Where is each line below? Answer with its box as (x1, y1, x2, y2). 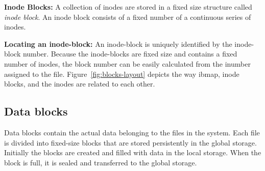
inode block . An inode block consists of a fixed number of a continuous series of (4, 11, 251, 22)
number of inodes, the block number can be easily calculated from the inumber (4, 58, 251, 69)
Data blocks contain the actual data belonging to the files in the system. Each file (4, 127, 260, 137)
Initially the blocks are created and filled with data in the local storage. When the (4, 147, 261, 158)
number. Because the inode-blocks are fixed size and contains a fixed (22, 48, 237, 59)
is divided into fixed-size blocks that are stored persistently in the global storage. (4, 137, 257, 148)
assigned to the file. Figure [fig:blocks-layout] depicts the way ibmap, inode (4, 68, 239, 79)
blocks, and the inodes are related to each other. (4, 78, 155, 89)
